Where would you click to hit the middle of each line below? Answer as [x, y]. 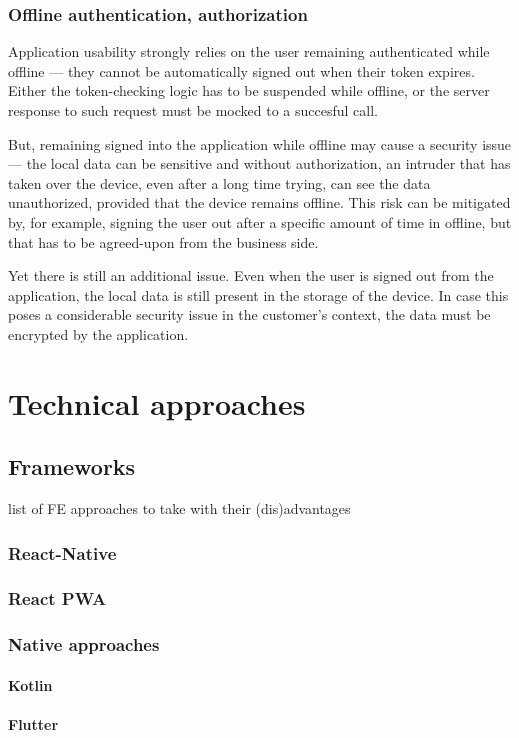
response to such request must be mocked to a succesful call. [193, 110]
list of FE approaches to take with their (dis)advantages [179, 508]
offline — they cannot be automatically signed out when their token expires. [241, 70]
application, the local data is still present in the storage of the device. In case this [258, 294]
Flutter [33, 724]
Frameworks [72, 466]
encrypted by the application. [98, 333]
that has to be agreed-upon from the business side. [163, 241]
